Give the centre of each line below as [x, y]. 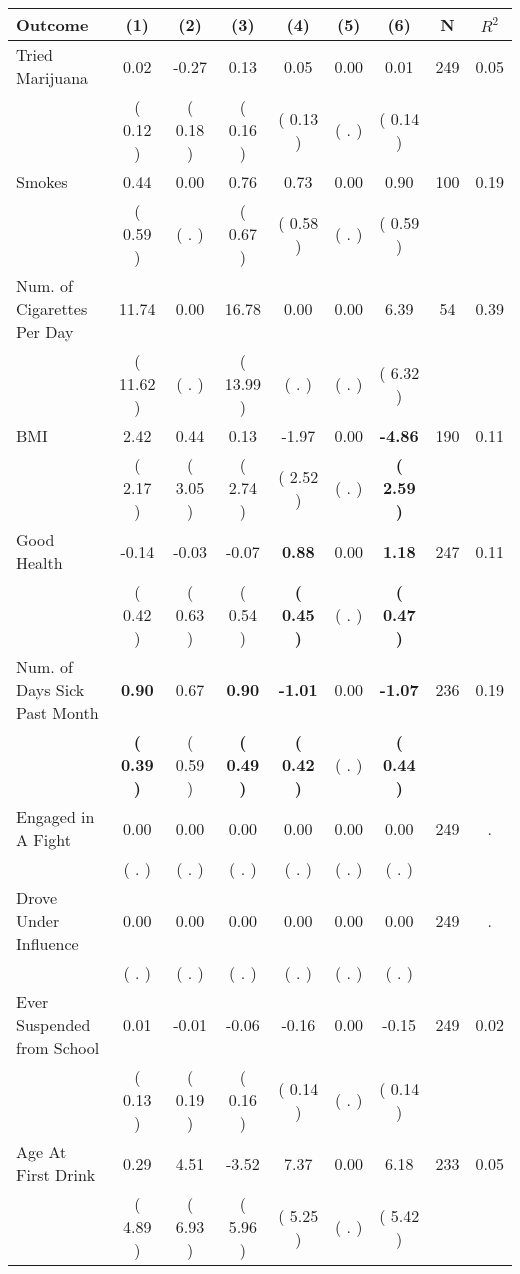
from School [58, 1047]
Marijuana [52, 77]
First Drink [56, 1174]
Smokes [42, 181]
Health [39, 562]
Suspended [53, 1024]
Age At [41, 1151]
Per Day [45, 331]
